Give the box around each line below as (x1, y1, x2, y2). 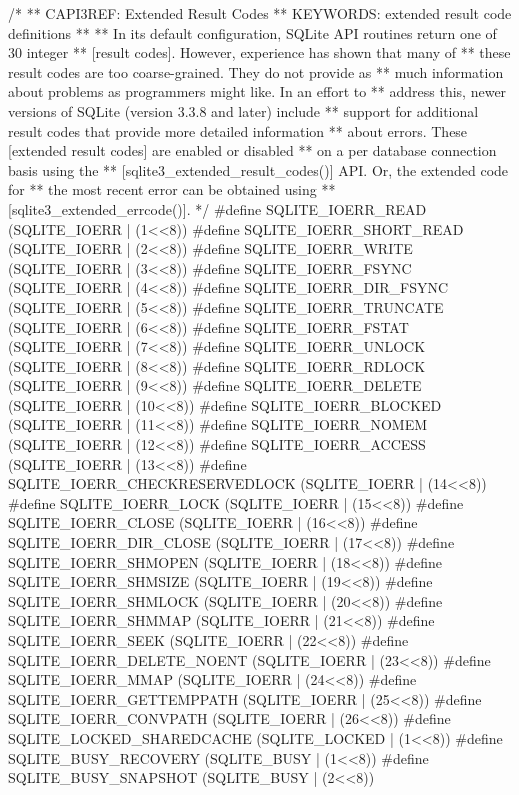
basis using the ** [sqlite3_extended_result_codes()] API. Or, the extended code (8, 159, 509, 180)
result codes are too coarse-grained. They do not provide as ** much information (8, 61, 504, 82)
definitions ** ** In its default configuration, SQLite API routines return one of (8, 22, 497, 43)
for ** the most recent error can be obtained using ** (8, 179, 336, 200)
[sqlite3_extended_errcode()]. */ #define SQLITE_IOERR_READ (8, 198, 427, 219)
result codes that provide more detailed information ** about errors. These (8, 120, 468, 141)
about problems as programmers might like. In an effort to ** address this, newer (8, 81, 507, 102)
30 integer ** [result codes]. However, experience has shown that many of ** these (8, 42, 511, 63)
